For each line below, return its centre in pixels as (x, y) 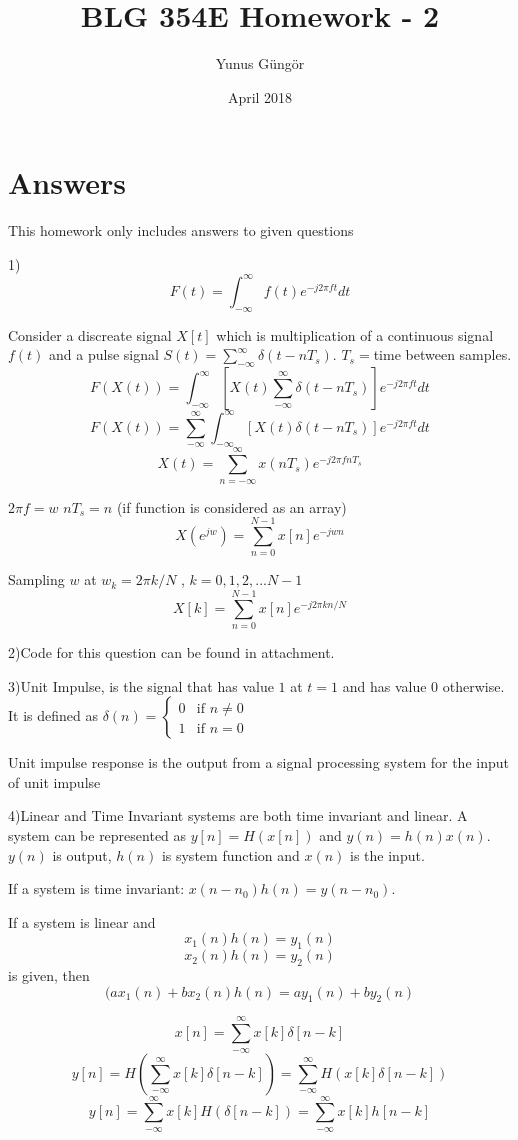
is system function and (230, 854)
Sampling (36, 579)
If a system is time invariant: (96, 888)
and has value (384, 685)
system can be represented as (97, 835)
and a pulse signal (104, 354)
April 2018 (260, 96)
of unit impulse (54, 781)
